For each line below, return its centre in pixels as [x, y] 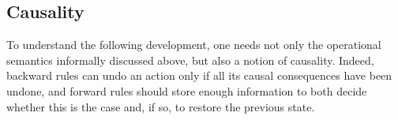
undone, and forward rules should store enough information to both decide [187, 90]
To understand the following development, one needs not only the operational [194, 45]
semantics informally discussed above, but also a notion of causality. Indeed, [190, 60]
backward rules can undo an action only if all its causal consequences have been [199, 75]
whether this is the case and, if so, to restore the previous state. [161, 106]
